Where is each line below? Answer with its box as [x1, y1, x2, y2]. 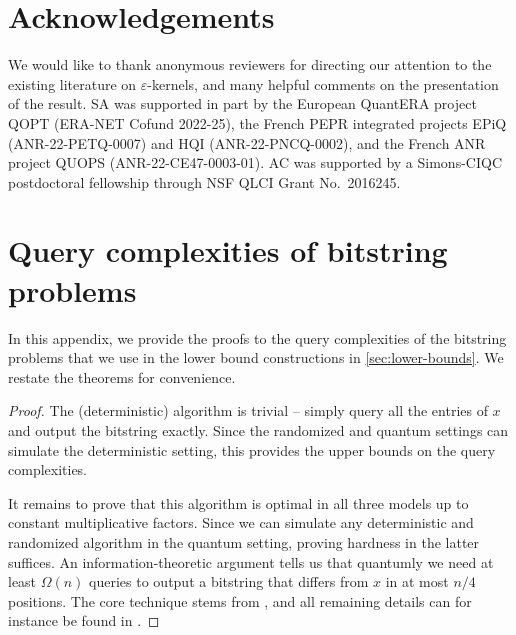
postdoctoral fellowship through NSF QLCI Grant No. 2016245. [8, 171, 401, 192]
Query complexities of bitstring [8, 230, 448, 271]
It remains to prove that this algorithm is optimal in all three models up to [8, 492, 469, 513]
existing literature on [8, 73, 137, 94]
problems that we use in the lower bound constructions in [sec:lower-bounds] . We [8, 347, 504, 368]
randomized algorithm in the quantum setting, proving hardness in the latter [8, 531, 480, 552]
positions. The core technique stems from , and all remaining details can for [8, 590, 472, 611]
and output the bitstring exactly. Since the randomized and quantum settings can [8, 419, 509, 440]
